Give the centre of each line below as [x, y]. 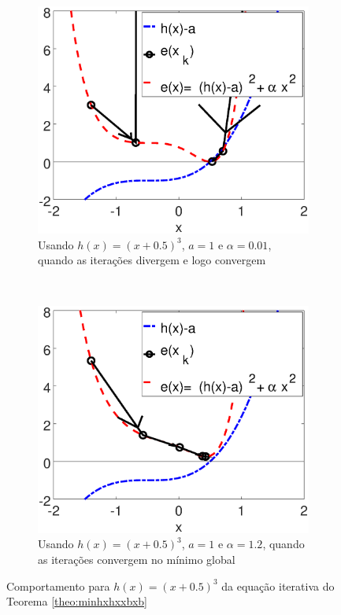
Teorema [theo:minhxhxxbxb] [77, 601]
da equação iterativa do [278, 586]
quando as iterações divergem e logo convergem [152, 260]
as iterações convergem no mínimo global [137, 559]
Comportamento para [58, 586]
